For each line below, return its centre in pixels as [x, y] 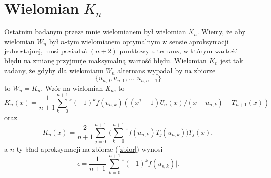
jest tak [231, 60]
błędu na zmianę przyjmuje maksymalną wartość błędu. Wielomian [106, 60]
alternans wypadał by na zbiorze [166, 70]
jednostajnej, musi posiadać [46, 51]
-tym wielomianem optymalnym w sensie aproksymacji [147, 41]
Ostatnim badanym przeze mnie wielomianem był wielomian [95, 32]
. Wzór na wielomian [72, 88]
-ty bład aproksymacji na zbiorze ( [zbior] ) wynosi [88, 148]
